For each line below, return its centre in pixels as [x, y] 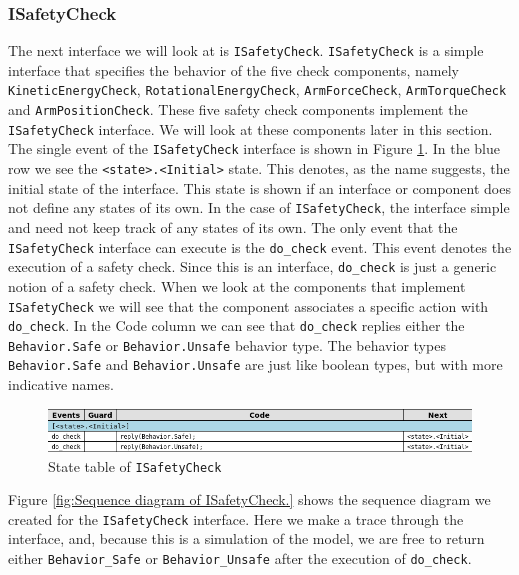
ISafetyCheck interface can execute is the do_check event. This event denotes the [260, 246]
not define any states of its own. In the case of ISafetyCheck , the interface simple [259, 207]
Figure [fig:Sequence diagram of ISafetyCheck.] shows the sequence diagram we [249, 499]
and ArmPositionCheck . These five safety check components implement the [238, 109]
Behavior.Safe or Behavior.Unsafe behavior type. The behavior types [227, 344]
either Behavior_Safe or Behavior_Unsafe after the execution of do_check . [240, 558]
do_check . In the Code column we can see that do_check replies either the [236, 325]
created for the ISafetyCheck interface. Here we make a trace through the [236, 518]
